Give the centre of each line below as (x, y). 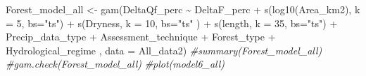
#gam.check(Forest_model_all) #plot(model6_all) (115, 64)
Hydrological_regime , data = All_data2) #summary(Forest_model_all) (164, 50)
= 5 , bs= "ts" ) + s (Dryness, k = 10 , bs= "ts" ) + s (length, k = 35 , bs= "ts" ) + (172, 23)
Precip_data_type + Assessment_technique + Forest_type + (141, 37)
